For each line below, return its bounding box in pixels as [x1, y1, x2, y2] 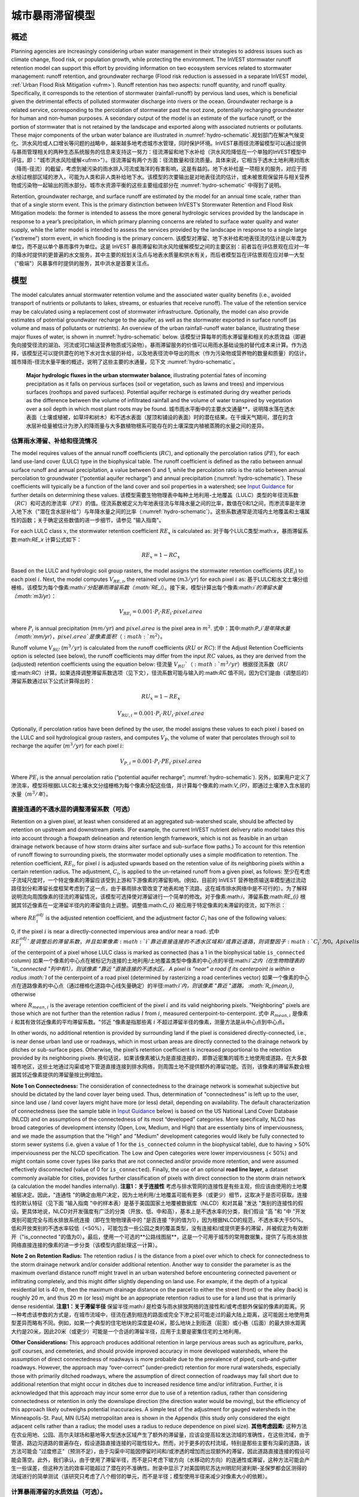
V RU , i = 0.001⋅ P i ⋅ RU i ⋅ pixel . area [117, 710, 205, 718]
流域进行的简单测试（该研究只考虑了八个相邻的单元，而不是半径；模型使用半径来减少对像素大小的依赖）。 [11, 1473, 270, 1480]
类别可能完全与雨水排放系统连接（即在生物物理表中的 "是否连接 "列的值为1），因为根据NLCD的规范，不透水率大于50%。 [11, 1216, 306, 1223]
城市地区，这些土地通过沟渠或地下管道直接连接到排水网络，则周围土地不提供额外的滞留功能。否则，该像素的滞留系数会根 [11, 1063, 310, 1070]
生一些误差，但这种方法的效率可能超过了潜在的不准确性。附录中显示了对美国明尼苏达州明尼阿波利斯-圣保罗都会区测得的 [11, 1465, 308, 1472]
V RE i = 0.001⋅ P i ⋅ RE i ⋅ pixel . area [118, 608, 203, 617]
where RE [11, 914, 37, 922]
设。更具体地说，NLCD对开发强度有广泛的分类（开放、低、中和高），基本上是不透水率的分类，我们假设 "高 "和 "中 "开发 [11, 1208, 306, 1215]
